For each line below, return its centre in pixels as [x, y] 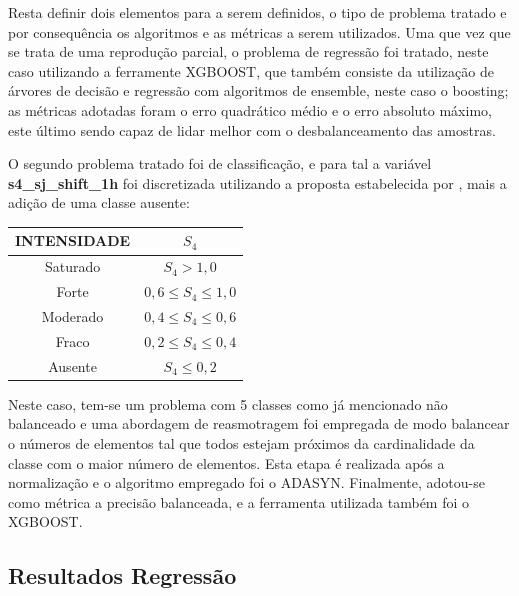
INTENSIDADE [73, 240]
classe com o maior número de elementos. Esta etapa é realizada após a [226, 462]
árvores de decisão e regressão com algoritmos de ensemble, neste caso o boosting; [258, 90]
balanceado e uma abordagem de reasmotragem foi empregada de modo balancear [259, 423]
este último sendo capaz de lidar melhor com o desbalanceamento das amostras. [252, 129]
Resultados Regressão [122, 575]
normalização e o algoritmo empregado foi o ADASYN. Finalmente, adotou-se [246, 482]
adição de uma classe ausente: [99, 202]
